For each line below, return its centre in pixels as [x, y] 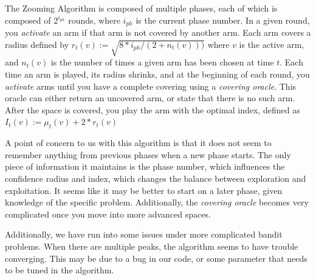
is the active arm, [272, 44]
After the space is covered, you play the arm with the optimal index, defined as [153, 109]
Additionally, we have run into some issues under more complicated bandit [144, 234]
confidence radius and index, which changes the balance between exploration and [156, 178]
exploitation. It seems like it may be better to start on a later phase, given [144, 190]
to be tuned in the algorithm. [60, 270]
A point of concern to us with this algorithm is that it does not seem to [138, 143]
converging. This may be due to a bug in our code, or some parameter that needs [156, 258]
